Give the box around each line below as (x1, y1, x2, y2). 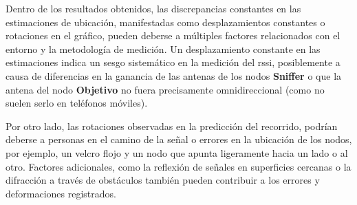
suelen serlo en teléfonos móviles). (6, 96, 148, 110)
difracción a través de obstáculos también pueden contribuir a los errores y (6, 173, 320, 187)
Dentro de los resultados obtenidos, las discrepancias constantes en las (6, 1, 301, 15)
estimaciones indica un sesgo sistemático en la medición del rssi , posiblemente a (6, 55, 340, 69)
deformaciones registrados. (6, 186, 116, 200)
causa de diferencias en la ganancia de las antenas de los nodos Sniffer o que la (6, 68, 342, 83)
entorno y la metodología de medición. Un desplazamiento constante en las (6, 41, 321, 56)
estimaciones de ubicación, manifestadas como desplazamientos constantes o (6, 14, 325, 29)
